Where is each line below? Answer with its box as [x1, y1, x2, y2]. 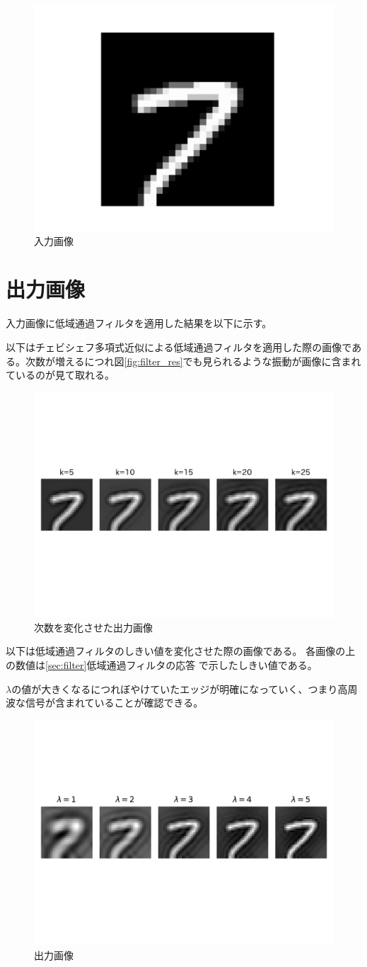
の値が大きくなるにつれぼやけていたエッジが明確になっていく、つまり [11, 681, 338, 696]
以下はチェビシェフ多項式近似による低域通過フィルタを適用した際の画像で [6, 339, 352, 354]
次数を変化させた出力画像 [34, 619, 153, 634]
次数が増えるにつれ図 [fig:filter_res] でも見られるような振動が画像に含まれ [25, 353, 361, 368]
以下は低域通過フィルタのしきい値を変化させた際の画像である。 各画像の [6, 643, 346, 658]
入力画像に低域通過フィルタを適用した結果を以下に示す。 [6, 316, 272, 331]
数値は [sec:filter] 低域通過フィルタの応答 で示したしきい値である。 [15, 657, 318, 672]
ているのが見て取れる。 [6, 367, 115, 382]
